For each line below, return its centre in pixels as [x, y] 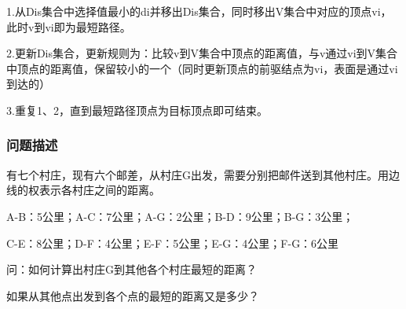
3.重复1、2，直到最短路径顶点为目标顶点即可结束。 [137, 110]
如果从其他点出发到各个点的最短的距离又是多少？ [133, 295]
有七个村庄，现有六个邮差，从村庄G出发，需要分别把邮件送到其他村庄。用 [198, 174]
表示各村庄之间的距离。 [99, 190]
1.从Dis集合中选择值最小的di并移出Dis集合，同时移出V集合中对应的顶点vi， [199, 11]
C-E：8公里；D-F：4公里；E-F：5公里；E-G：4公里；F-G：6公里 [173, 243]
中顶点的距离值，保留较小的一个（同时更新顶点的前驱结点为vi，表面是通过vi [202, 68]
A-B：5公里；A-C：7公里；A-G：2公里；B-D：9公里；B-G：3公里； [180, 216]
